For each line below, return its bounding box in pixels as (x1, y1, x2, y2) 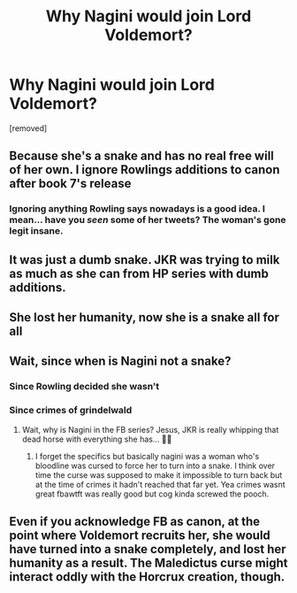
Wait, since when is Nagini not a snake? (9, 354, 232, 369)
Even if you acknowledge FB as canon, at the (9, 514, 261, 529)
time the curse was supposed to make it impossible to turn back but (34, 469, 283, 480)
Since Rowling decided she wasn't (9, 381, 160, 393)
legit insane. (9, 225, 64, 237)
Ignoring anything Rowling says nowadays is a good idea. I (9, 203, 265, 215)
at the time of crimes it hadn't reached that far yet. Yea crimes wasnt (34, 479, 286, 489)
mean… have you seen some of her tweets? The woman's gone (9, 214, 286, 227)
